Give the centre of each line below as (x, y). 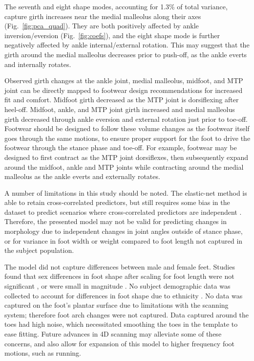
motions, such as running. (43, 353)
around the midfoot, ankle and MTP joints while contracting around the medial (124, 167)
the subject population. (39, 250)
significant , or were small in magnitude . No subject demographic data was (117, 286)
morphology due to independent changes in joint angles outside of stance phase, (124, 231)
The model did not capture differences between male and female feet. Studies (120, 266)
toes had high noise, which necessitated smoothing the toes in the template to (121, 324)
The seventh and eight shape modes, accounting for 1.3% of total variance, (116, 6)
